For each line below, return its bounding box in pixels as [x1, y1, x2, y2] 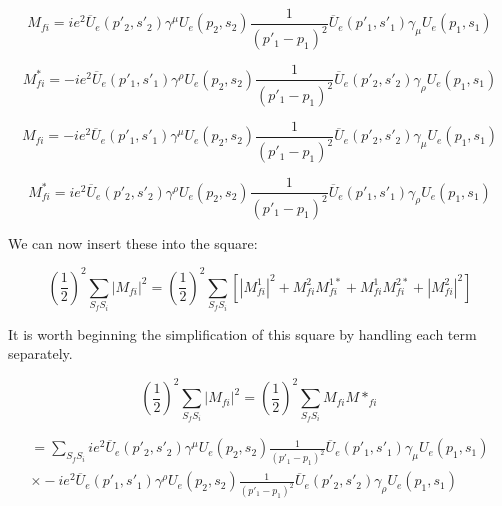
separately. [8, 343, 73, 364]
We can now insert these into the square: [8, 232, 258, 253]
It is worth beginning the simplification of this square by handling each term [8, 323, 477, 344]
